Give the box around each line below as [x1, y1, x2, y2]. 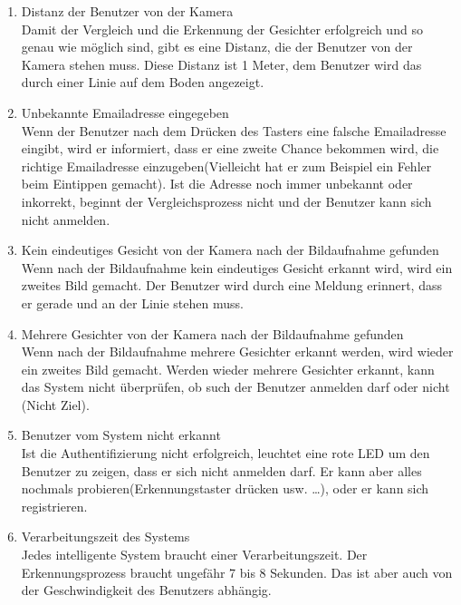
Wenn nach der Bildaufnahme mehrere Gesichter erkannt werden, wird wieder [21, 342, 454, 361]
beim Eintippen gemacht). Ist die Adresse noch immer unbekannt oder [21, 174, 413, 193]
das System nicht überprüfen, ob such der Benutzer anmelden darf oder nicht [21, 377, 450, 396]
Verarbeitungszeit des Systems [21, 527, 190, 546]
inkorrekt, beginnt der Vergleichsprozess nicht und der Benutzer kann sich [21, 191, 432, 210]
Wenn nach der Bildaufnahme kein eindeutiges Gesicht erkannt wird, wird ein [21, 258, 453, 277]
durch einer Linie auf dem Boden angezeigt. [21, 73, 264, 92]
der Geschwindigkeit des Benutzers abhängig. [21, 581, 272, 600]
